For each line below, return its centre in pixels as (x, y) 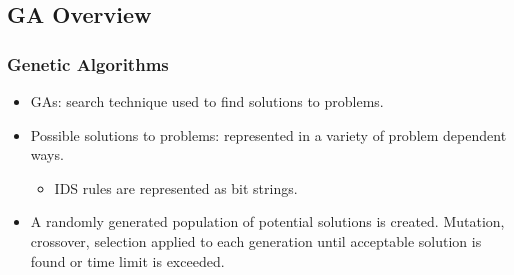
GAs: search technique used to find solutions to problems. (207, 101)
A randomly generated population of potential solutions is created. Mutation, (267, 221)
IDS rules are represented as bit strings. (176, 187)
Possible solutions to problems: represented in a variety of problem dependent (268, 134)
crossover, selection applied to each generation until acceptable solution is (256, 240)
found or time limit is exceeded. (127, 260)
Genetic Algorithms (88, 63)
